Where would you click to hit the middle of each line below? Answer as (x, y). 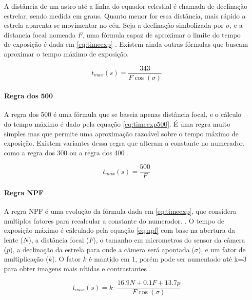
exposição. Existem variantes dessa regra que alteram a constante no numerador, (124, 143)
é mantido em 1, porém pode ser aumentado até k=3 (168, 259)
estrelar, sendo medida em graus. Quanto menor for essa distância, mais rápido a (125, 15)
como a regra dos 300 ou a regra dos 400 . (67, 152)
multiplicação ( (26, 259)
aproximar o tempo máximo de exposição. (67, 53)
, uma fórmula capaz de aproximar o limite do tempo (161, 34)
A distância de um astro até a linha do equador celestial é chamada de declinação (126, 6)
